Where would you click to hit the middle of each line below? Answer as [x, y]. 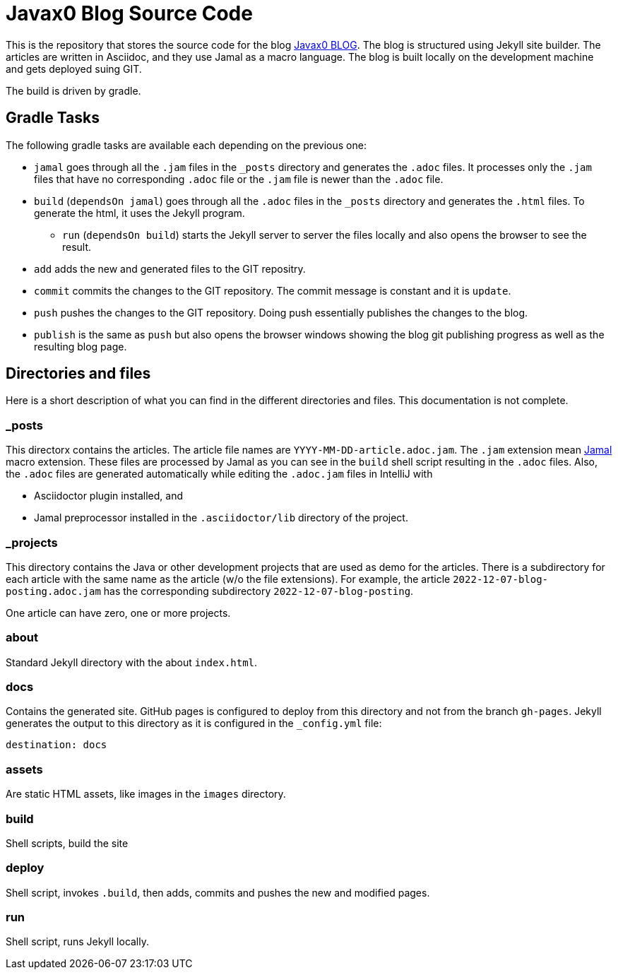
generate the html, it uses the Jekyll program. [139, 213]
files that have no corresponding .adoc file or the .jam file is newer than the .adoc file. [239, 179]
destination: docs [57, 745]
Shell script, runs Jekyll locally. [78, 942]
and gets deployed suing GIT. [74, 69]
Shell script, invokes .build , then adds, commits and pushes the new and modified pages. [218, 892]
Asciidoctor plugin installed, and [109, 496]
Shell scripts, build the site [67, 843]
